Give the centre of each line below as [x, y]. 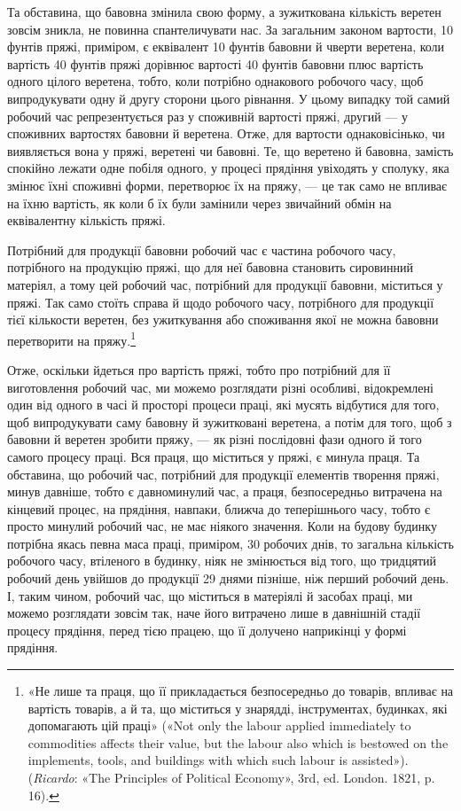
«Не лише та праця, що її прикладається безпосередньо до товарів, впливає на [241, 691]
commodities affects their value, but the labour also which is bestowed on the [238, 742]
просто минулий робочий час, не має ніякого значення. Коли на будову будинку [222, 526]
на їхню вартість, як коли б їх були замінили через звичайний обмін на [199, 203]
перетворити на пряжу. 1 [72, 339]
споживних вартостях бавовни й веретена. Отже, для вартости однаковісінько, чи [226, 133]
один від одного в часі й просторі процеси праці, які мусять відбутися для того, [223, 405]
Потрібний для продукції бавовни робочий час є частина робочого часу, [202, 250]
